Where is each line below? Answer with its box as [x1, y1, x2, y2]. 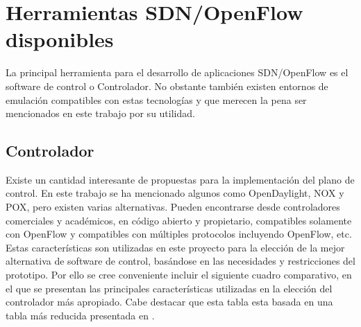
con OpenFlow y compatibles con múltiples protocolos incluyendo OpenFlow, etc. [6, 227, 352, 241]
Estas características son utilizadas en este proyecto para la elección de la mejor [6, 240, 345, 254]
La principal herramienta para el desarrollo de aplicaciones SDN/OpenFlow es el [6, 65, 349, 80]
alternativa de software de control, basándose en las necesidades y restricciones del [6, 254, 355, 268]
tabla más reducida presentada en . [6, 308, 155, 322]
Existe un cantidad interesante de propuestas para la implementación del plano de [6, 172, 355, 186]
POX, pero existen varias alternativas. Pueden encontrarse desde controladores [6, 200, 340, 214]
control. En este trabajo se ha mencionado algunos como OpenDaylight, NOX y [6, 186, 344, 200]
